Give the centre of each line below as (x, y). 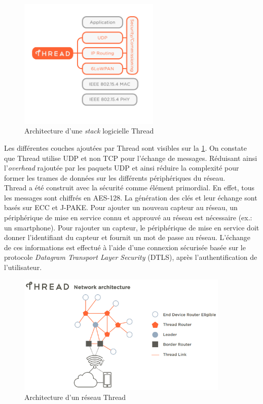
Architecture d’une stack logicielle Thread (89, 131)
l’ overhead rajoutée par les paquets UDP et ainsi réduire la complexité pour (122, 168)
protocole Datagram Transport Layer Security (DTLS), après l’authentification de (131, 257)
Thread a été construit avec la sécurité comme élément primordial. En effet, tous (129, 188)
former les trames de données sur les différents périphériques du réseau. (115, 177)
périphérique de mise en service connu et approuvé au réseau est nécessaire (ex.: (128, 217)
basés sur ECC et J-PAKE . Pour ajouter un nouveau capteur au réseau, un (121, 207)
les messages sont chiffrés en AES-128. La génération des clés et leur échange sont (131, 197)
